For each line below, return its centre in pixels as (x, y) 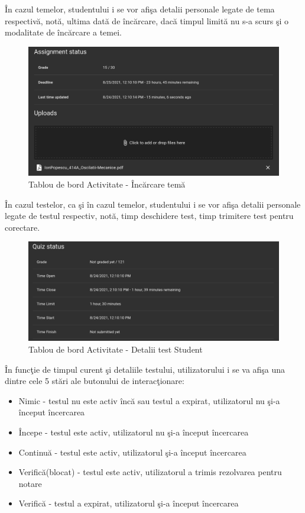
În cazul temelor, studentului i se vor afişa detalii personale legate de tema (140, 9)
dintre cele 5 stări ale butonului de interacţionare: (95, 381)
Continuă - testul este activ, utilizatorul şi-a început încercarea (132, 452)
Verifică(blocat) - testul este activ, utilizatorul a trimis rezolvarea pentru (150, 472)
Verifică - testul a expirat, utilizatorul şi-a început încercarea (129, 503)
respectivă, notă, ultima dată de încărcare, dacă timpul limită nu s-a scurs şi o (147, 20)
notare (30, 483)
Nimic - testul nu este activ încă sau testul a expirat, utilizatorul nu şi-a (149, 400)
